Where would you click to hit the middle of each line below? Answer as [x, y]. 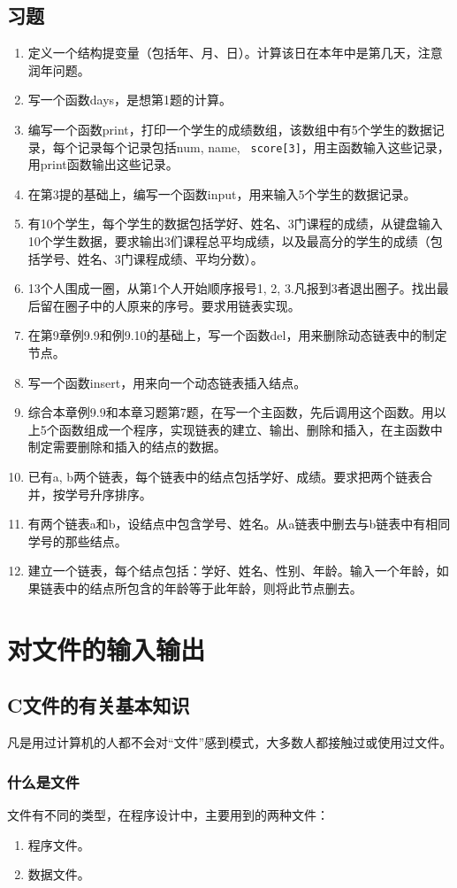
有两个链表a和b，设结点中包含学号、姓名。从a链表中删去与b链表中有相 [233, 524]
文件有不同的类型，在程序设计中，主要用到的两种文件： [168, 814]
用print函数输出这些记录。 [103, 164]
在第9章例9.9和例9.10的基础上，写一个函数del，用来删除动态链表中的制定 [237, 335]
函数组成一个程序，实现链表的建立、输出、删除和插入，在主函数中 [251, 429]
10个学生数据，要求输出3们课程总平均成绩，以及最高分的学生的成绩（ [229, 241]
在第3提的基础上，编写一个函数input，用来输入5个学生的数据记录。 [222, 193]
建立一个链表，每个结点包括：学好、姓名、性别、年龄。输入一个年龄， [232, 571]
